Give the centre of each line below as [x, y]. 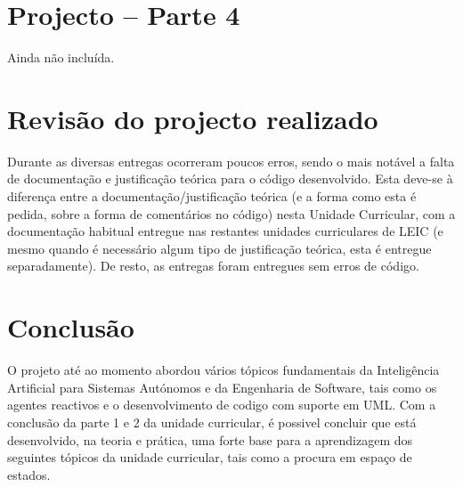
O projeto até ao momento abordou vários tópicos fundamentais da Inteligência [223, 370]
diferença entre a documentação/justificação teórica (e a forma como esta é [212, 196]
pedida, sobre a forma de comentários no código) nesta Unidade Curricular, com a [231, 213]
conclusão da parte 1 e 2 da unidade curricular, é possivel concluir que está [212, 422]
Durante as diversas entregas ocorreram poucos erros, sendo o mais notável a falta [231, 161]
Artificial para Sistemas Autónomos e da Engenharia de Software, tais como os [222, 387]
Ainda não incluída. [61, 57]
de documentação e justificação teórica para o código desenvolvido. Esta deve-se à [230, 179]
